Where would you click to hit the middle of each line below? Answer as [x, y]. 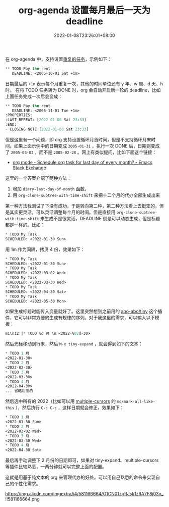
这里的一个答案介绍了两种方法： [38, 178]
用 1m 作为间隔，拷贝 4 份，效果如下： [45, 249]
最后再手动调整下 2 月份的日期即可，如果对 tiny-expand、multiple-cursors [82, 461]
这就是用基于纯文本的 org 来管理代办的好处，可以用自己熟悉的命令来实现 [80, 477]
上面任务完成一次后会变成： [34, 96]
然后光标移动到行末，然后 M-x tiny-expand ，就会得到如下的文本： [74, 344]
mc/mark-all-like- [136, 402]
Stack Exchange [29, 168]
